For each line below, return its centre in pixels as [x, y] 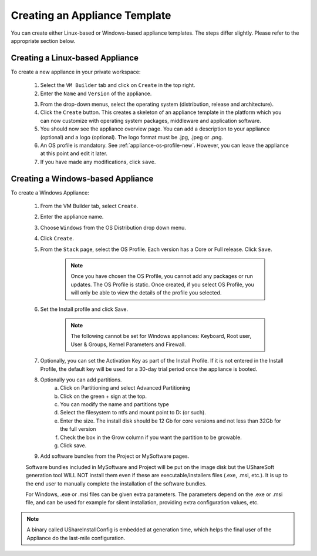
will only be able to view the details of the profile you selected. [146, 293]
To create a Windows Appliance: [50, 192]
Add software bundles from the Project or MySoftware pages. [115, 456]
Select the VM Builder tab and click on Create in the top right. [118, 85]
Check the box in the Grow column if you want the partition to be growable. [151, 437]
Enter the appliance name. [72, 217]
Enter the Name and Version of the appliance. [96, 93]
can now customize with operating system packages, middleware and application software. [151, 120]
